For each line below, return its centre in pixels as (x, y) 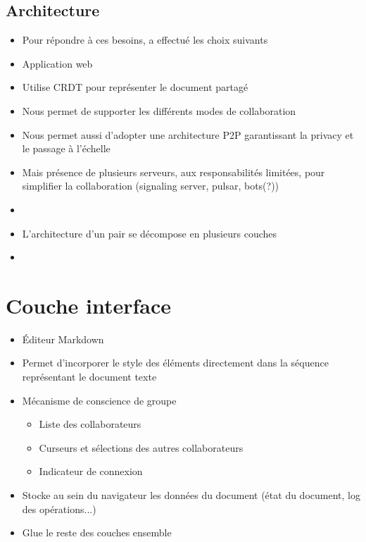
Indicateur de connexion (91, 471)
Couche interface (89, 305)
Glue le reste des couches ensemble (97, 532)
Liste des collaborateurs (90, 424)
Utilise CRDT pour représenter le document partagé (135, 87)
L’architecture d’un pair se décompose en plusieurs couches (150, 233)
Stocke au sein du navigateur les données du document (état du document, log (191, 495)
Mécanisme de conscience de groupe (99, 400)
